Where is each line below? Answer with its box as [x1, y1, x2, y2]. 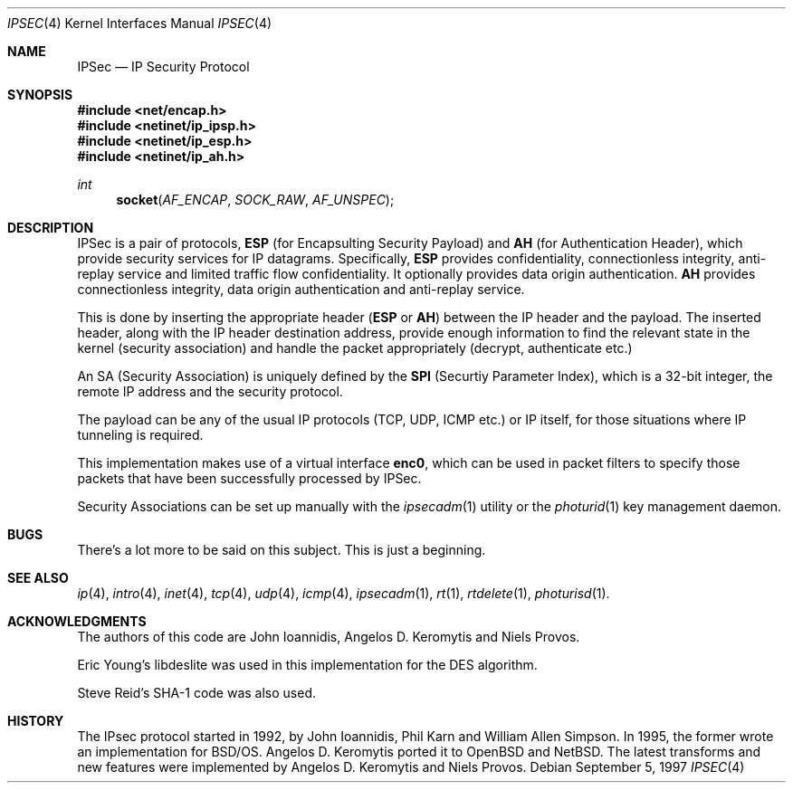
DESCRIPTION [7, 220, 94, 235]
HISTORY [7, 713, 64, 728]
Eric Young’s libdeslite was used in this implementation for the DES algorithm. [77, 657, 538, 672]
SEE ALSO [7, 570, 69, 585]
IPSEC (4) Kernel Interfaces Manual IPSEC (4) [7, 15, 272, 31]
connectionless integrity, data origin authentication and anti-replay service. [77, 281, 525, 297]
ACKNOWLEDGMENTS [7, 614, 147, 629]
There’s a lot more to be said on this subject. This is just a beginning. [77, 542, 486, 557]
